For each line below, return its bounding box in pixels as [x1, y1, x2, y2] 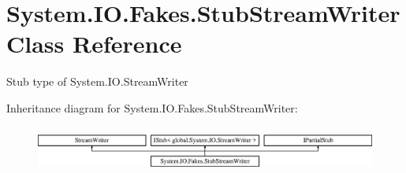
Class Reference [6, 28, 182, 60]
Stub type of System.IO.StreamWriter [6, 73, 188, 90]
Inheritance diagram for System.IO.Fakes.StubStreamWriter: [6, 99, 298, 116]
